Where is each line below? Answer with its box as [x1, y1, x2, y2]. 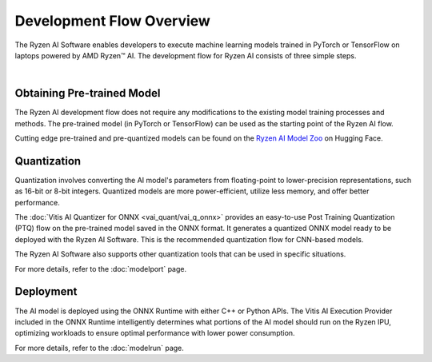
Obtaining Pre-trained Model [14, 86, 161, 100]
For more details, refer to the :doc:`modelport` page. [14, 264, 187, 273]
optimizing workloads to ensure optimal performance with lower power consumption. [14, 328, 295, 338]
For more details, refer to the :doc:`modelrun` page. [14, 343, 184, 352]
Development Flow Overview [14, 12, 211, 30]
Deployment [14, 284, 78, 299]
